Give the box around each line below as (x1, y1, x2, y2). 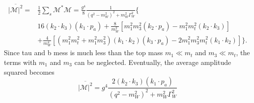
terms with (4, 57, 37, 67)
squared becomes (4, 66, 55, 77)
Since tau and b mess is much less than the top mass (4, 47, 163, 58)
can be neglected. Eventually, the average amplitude (74, 57, 231, 67)
